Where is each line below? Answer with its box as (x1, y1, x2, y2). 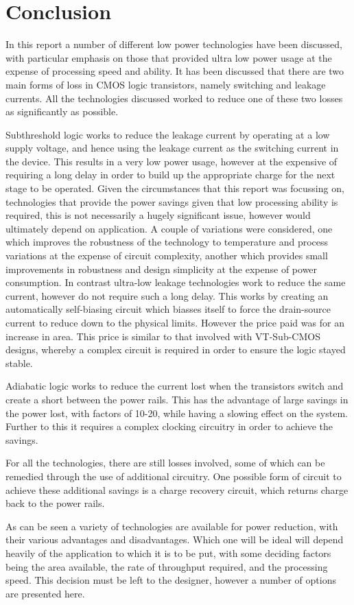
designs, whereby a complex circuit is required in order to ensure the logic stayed (5, 342, 346, 357)
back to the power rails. (5, 496, 105, 510)
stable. (5, 355, 33, 370)
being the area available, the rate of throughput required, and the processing (5, 559, 328, 573)
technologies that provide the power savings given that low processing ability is (5, 194, 338, 209)
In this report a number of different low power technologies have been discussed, (5, 37, 342, 51)
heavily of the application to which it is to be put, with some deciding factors (5, 545, 331, 560)
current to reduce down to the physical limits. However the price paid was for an (5, 316, 344, 329)
